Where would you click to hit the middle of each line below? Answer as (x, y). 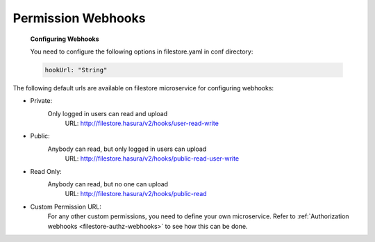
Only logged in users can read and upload (108, 113)
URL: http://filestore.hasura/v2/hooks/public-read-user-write (152, 159)
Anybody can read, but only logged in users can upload (127, 149)
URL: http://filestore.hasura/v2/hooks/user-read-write (142, 123)
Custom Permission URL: (66, 207)
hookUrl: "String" (76, 70)
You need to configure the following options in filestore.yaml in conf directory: (142, 51)
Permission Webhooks (79, 18)
